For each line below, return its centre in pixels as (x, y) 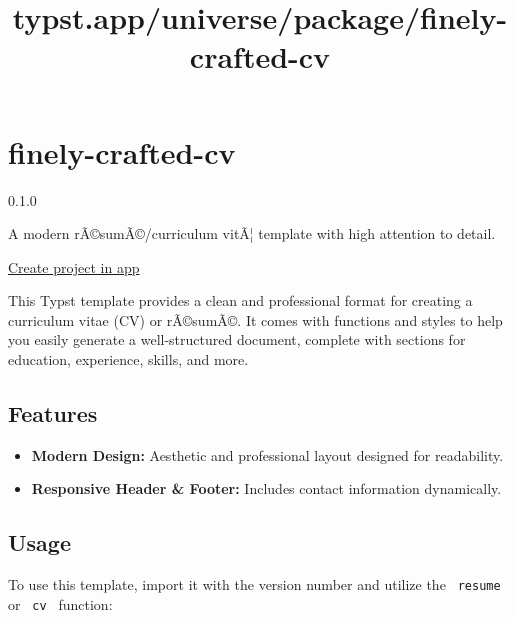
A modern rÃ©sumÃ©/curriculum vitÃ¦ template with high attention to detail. (252, 233)
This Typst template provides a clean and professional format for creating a (240, 300)
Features (53, 413)
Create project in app (74, 266)
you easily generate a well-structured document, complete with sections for (237, 339)
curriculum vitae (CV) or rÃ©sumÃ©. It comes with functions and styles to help (255, 319)
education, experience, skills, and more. (128, 359)
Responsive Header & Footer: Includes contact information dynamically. (266, 488)
